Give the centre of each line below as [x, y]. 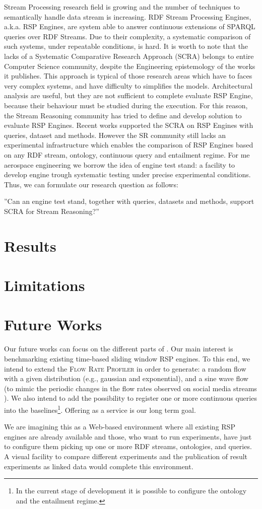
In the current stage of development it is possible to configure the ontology [131, 491]
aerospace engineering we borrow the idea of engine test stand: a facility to [120, 164]
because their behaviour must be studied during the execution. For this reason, [126, 105]
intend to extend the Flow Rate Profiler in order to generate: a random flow [125, 368]
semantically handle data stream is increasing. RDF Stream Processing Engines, [128, 16]
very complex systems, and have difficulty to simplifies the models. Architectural [128, 85]
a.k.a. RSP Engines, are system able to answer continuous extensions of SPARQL [130, 26]
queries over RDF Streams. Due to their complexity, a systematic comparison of [127, 36]
